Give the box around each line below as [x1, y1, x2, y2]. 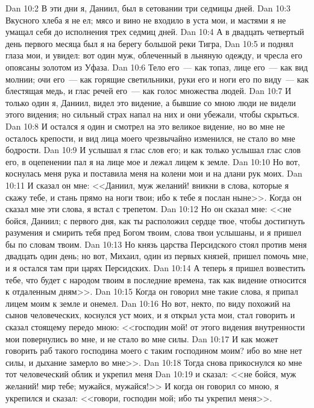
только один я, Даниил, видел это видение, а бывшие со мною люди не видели [5, 96, 296, 108]
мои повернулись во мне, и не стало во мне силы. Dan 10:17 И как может [5, 332, 278, 345]
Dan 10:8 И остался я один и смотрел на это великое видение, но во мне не [5, 119, 285, 132]
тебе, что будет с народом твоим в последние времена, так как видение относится [5, 273, 307, 286]
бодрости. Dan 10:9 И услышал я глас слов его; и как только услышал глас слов [5, 143, 301, 156]
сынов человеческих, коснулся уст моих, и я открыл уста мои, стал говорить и [5, 309, 295, 321]
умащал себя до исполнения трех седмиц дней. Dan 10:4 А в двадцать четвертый [5, 25, 304, 38]
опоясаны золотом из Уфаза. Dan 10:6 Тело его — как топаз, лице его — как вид [5, 60, 308, 73]
